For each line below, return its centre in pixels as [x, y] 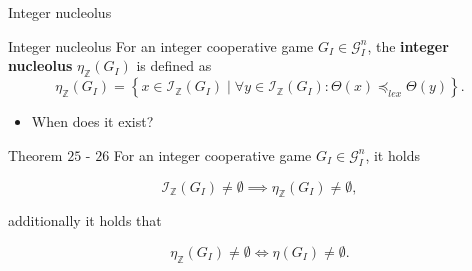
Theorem [35, 154]
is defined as [174, 65]
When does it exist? [92, 121]
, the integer [408, 45]
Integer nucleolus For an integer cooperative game [161, 45]
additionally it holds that [85, 220]
